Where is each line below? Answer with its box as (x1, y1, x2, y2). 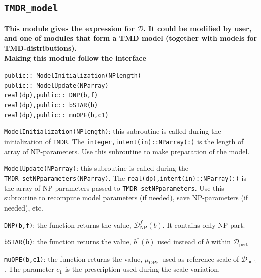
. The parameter (4, 264, 54, 274)
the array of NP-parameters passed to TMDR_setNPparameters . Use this (4, 182, 224, 193)
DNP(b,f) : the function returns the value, (4, 219, 132, 230)
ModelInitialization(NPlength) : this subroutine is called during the (4, 126, 221, 136)
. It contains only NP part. (162, 219, 245, 230)
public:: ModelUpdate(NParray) (4, 82, 109, 89)
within (211, 236, 231, 247)
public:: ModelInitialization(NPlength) (4, 72, 142, 80)
